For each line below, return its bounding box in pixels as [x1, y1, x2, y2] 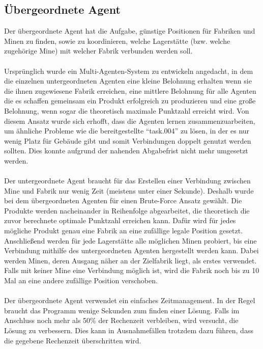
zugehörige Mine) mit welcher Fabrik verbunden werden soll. [4, 45, 193, 56]
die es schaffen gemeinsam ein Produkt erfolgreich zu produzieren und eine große [4, 95, 256, 106]
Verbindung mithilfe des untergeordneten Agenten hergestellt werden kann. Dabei [4, 245, 259, 256]
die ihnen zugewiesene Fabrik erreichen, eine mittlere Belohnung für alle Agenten [4, 85, 256, 96]
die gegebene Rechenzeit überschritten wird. [4, 335, 141, 345]
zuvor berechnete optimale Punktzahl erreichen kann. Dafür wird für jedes [4, 215, 236, 226]
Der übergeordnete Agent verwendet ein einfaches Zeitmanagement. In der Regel [4, 295, 255, 306]
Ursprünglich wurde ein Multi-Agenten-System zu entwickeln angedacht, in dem [4, 65, 253, 76]
